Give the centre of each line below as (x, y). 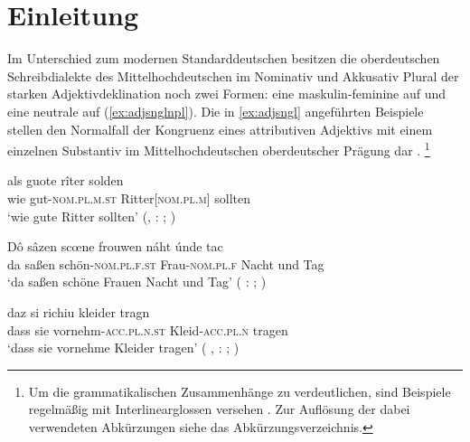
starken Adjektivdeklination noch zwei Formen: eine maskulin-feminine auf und (227, 94)
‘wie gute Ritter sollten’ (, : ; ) (92, 216)
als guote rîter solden (66, 180)
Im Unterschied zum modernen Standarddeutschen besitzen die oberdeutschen (224, 58)
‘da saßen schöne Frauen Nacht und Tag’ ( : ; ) (137, 282)
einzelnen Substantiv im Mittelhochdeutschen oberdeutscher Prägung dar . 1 (219, 149)
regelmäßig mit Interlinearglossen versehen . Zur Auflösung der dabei (219, 409)
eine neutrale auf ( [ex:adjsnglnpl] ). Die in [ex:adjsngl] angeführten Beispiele (216, 111)
